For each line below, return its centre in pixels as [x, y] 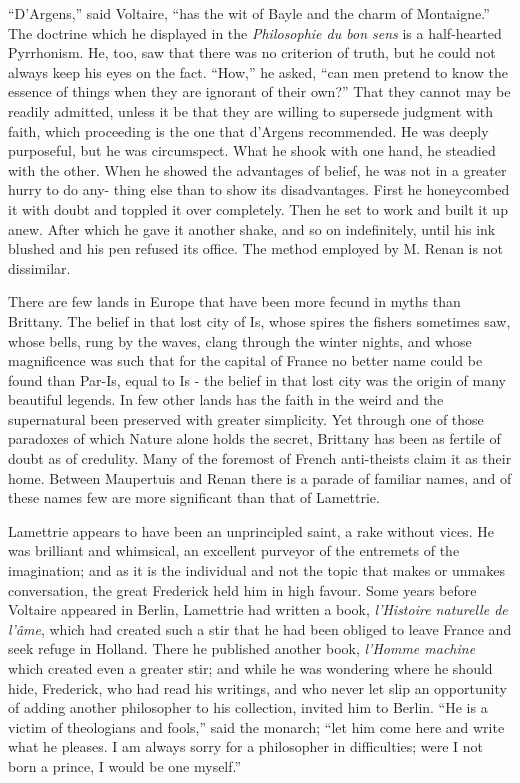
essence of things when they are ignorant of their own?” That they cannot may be [259, 91]
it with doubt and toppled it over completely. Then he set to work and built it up [258, 208]
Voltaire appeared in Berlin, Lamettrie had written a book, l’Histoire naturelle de [258, 609]
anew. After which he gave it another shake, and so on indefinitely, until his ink [252, 228]
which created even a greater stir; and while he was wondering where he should [250, 668]
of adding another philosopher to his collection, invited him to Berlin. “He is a [248, 707]
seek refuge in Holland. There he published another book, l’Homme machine [242, 648]
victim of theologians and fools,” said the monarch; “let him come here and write [256, 726]
